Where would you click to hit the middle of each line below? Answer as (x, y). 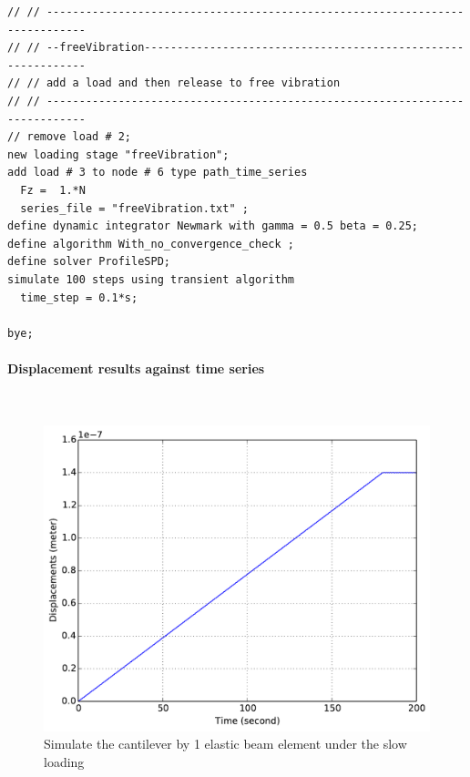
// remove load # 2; (70, 137)
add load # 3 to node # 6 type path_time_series (158, 173)
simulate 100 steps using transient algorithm (151, 279)
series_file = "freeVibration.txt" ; (134, 208)
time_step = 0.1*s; (79, 297)
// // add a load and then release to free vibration (174, 83)
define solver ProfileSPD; (89, 262)
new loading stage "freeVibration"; (118, 154)
